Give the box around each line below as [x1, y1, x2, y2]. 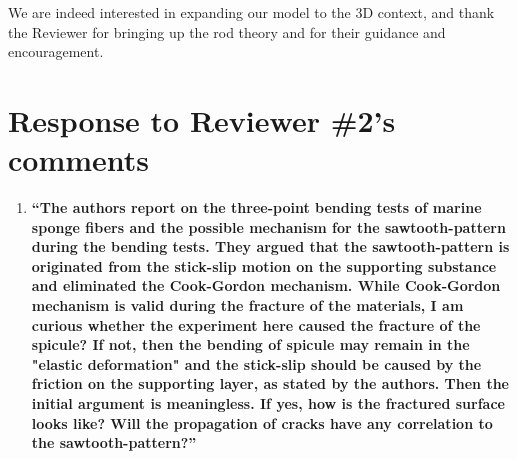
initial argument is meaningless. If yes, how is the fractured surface [31, 393, 505, 414]
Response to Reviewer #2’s [8, 99, 396, 140]
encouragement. [8, 41, 104, 62]
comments [8, 139, 150, 180]
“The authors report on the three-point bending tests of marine [31, 197, 482, 218]
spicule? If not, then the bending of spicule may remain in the [31, 334, 470, 355]
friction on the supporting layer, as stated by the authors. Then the [31, 373, 509, 394]
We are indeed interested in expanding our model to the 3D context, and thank [8, 2, 495, 22]
